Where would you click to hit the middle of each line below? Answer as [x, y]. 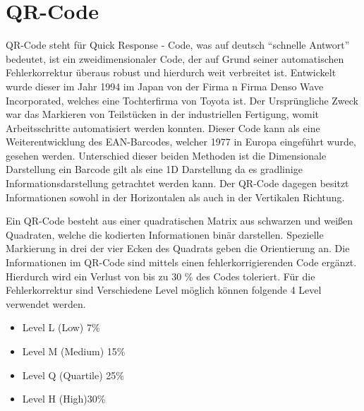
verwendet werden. [46, 303]
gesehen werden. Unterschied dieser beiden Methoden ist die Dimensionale [166, 155]
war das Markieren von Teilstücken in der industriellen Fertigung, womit [163, 114]
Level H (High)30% [64, 399]
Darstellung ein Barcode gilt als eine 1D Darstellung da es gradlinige [154, 169]
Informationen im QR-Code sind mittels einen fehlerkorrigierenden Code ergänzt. [181, 262]
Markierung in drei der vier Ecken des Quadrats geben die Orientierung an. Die [178, 248]
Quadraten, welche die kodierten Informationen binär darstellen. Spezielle [165, 234]
